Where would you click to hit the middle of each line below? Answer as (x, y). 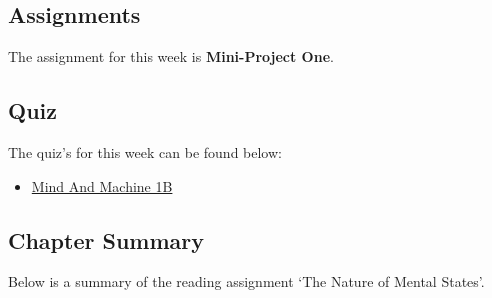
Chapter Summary (106, 239)
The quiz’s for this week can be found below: (145, 152)
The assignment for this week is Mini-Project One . (171, 56)
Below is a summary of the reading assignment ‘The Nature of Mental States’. (246, 281)
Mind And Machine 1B (102, 185)
